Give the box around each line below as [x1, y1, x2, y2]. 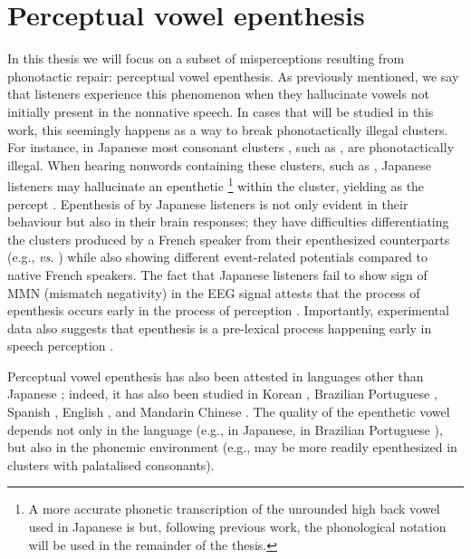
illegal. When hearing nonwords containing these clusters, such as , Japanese [7, 155, 431, 174]
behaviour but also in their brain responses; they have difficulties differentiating [7, 212, 449, 231]
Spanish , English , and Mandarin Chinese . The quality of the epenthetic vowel [7, 402, 450, 421]
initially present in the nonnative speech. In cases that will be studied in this [7, 101, 434, 120]
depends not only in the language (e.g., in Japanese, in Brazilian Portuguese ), [7, 419, 443, 439]
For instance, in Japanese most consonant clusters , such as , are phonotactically [7, 138, 455, 157]
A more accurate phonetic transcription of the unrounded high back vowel [28, 499, 440, 518]
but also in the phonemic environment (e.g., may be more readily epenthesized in [7, 438, 457, 457]
